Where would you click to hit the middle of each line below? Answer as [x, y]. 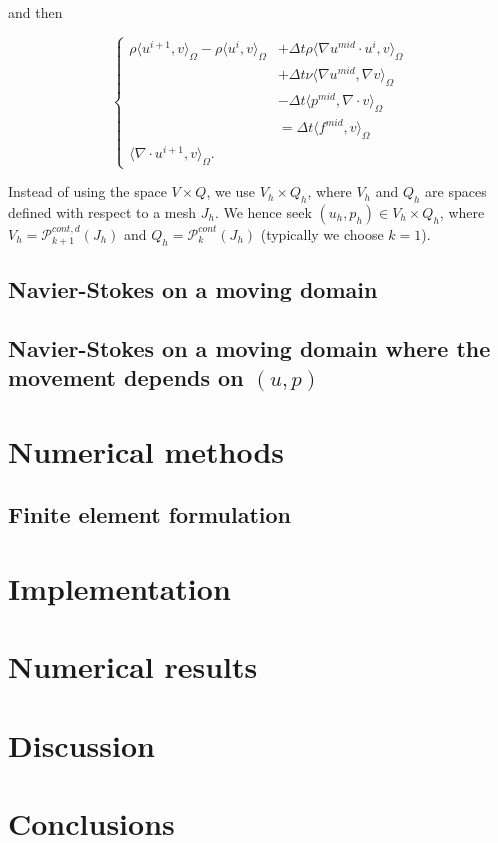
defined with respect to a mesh [102, 211]
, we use [231, 191]
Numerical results [133, 666]
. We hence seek [263, 211]
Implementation [119, 587]
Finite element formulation [149, 514]
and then [35, 12]
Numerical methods [146, 450]
